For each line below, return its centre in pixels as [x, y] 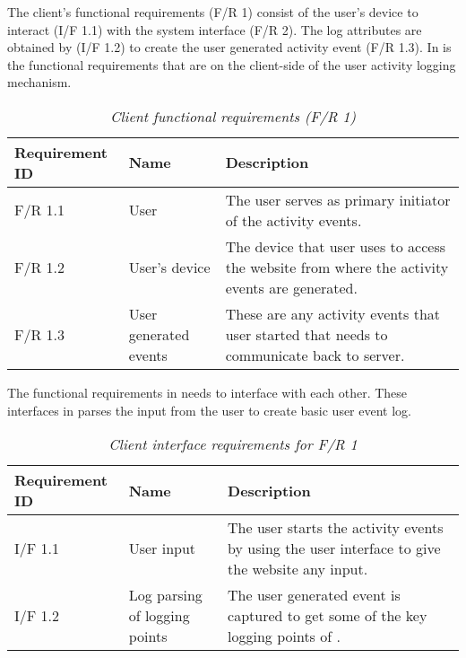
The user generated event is [314, 595]
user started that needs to [306, 334]
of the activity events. [293, 220]
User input [162, 548]
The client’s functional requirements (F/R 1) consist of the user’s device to [213, 12]
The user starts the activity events [336, 528]
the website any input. [298, 569]
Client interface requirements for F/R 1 [233, 444]
